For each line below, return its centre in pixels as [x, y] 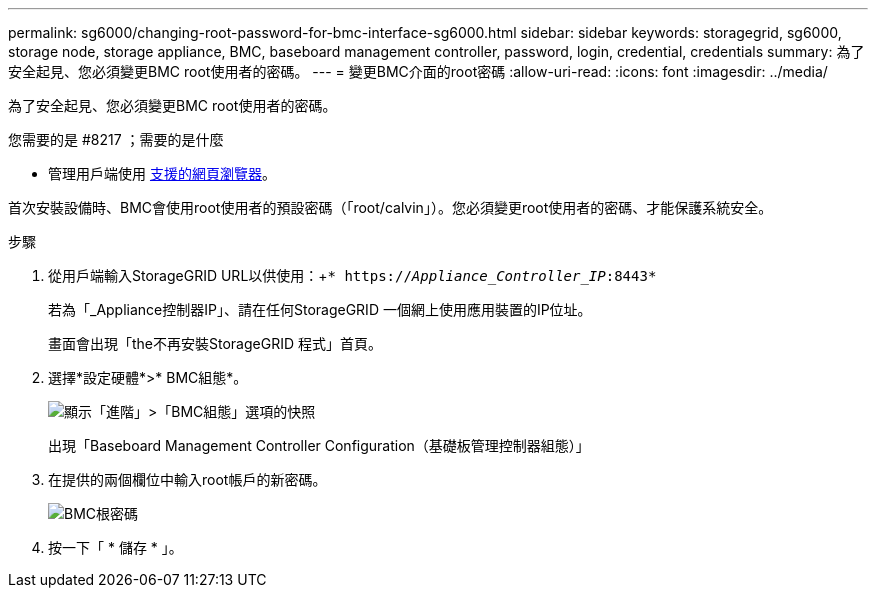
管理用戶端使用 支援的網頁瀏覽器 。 [162, 173]
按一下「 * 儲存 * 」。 [115, 547]
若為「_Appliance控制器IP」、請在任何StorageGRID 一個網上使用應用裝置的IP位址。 [320, 309]
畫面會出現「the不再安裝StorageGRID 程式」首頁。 [215, 343]
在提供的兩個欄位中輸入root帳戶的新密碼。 [187, 479]
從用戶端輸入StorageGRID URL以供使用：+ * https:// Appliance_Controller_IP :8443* [352, 275]
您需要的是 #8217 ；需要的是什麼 [116, 139]
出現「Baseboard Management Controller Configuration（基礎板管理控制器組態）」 [319, 445]
